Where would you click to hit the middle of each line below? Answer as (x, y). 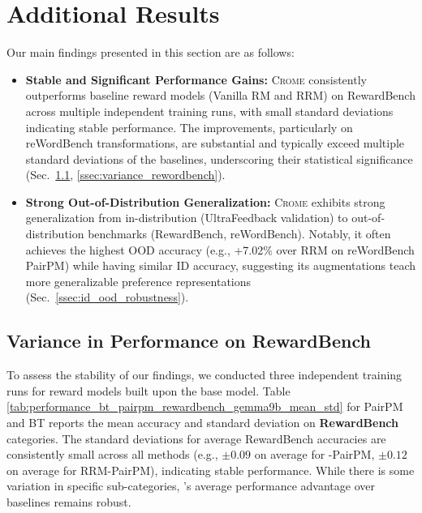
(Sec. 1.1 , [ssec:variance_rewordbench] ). (125, 175)
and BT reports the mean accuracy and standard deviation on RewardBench (203, 423)
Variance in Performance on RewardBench (189, 341)
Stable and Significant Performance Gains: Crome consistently (196, 79)
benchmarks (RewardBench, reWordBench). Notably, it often (239, 234)
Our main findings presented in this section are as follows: (151, 52)
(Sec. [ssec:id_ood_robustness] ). (107, 297)
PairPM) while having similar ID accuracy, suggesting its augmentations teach (220, 265)
